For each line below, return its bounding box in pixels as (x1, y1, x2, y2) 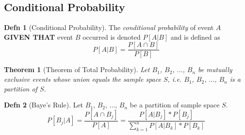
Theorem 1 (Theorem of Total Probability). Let (4, 64, 150, 75)
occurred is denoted (82, 31, 141, 42)
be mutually (198, 64, 232, 75)
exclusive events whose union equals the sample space (4, 74, 161, 84)
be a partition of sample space (130, 100, 220, 110)
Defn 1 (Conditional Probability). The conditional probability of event (4, 22, 214, 32)
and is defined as (170, 31, 220, 42)
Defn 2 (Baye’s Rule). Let (4, 100, 83, 110)
